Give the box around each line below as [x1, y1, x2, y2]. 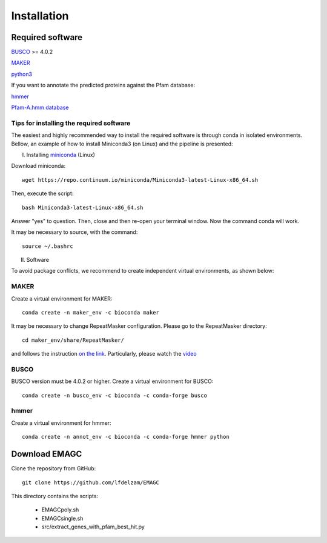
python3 [11, 70, 33, 78]
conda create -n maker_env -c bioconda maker [22, 309, 160, 316]
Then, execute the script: [11, 190, 74, 197]
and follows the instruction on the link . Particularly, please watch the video [11, 350, 197, 358]
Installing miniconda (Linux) [26, 151, 95, 158]
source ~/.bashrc [22, 242, 73, 250]
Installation [11, 9, 69, 22]
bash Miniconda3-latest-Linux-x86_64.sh [22, 204, 144, 211]
